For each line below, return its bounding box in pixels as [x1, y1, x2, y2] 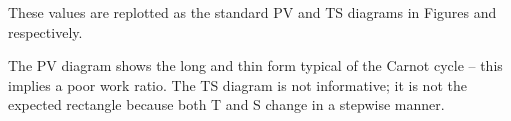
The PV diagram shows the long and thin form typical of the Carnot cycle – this [8, 55, 503, 76]
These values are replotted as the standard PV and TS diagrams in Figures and [8, 2, 497, 22]
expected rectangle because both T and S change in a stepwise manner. [8, 94, 445, 115]
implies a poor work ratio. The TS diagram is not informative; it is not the [8, 74, 467, 95]
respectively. [8, 21, 83, 42]
